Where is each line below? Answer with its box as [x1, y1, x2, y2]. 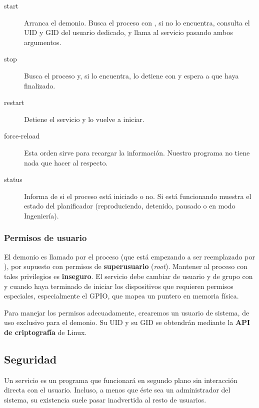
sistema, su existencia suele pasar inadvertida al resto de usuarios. [4, 394, 206, 404]
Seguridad [4, 351, 57, 366]
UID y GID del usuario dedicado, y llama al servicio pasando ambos [24, 27, 233, 37]
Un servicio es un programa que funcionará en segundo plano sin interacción [4, 374, 237, 385]
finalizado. [24, 80, 55, 90]
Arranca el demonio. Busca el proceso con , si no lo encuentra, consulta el [24, 17, 250, 27]
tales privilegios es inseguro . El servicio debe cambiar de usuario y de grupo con [4, 270, 253, 281]
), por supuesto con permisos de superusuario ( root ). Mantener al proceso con [4, 261, 247, 271]
